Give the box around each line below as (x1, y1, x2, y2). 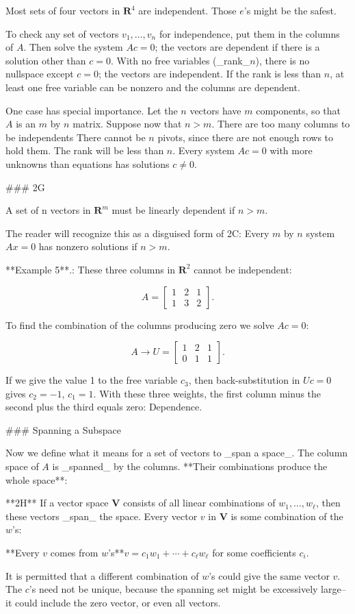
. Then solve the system (23, 40, 123, 54)
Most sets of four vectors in (5, 3, 120, 17)
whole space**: (5, 472, 68, 487)
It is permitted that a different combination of (5, 568, 199, 582)
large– (321, 582, 346, 596)
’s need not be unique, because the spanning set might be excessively (29, 582, 318, 596)
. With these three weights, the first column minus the (93, 386, 321, 400)
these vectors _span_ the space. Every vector (5, 508, 198, 523)
